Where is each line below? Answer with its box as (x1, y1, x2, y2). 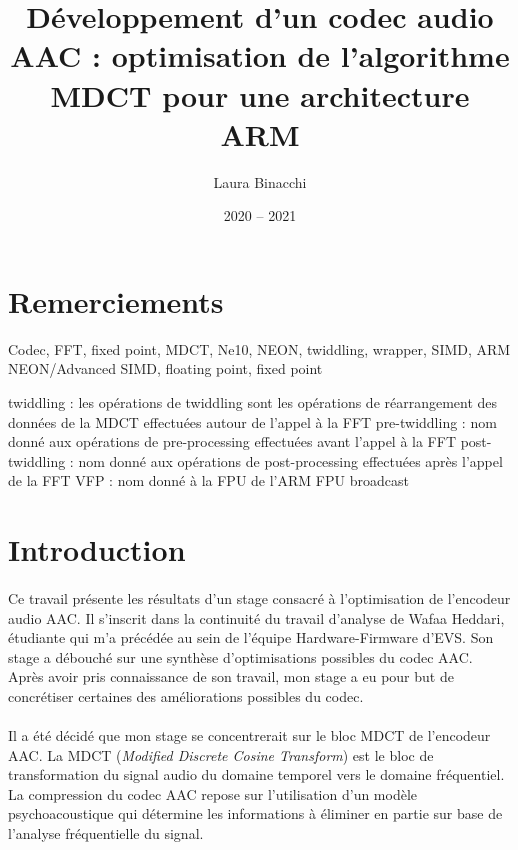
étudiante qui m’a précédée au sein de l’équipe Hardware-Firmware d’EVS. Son (8, 627, 494, 648)
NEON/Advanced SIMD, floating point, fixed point (8, 358, 323, 379)
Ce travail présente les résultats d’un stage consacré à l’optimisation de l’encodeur (8, 587, 511, 608)
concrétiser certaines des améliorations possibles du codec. (8, 685, 364, 706)
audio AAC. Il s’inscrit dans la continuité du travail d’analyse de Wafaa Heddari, (8, 607, 505, 628)
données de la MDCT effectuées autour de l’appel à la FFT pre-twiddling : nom (8, 411, 497, 432)
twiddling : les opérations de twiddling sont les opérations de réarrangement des (8, 392, 498, 412)
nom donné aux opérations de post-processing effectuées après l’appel (78, 450, 503, 471)
